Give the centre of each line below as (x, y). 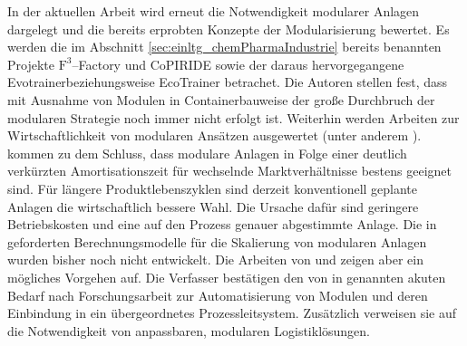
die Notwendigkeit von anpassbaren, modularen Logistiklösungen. (189, 330)
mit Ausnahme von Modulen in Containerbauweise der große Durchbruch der (221, 99)
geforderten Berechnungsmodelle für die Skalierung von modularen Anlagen (217, 241)
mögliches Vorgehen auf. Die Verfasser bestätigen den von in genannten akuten (227, 277)
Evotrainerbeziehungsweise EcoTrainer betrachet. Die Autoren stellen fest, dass (228, 82)
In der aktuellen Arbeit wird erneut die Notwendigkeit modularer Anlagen (214, 11)
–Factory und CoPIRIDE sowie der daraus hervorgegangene (238, 64)
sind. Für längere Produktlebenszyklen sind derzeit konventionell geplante (213, 188)
